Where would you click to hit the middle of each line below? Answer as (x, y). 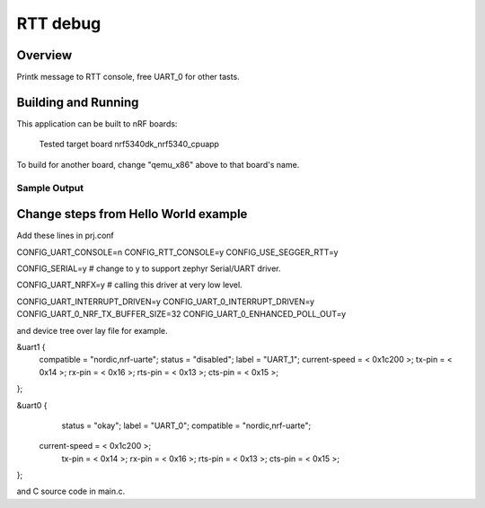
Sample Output (50, 188)
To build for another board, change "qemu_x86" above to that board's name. (158, 164)
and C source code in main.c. (71, 491)
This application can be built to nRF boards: (97, 123)
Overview (44, 55)
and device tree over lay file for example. (92, 330)
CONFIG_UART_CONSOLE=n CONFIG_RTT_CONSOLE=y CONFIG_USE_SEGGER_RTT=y (177, 252)
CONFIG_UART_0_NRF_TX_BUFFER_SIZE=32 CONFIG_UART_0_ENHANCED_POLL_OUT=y (181, 314)
